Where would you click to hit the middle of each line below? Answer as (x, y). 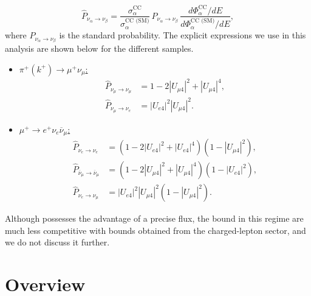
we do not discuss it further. (57, 242)
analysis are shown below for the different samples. (99, 48)
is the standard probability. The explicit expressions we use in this (183, 35)
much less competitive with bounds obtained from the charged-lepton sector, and (155, 230)
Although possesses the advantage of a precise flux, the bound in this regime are (154, 218)
